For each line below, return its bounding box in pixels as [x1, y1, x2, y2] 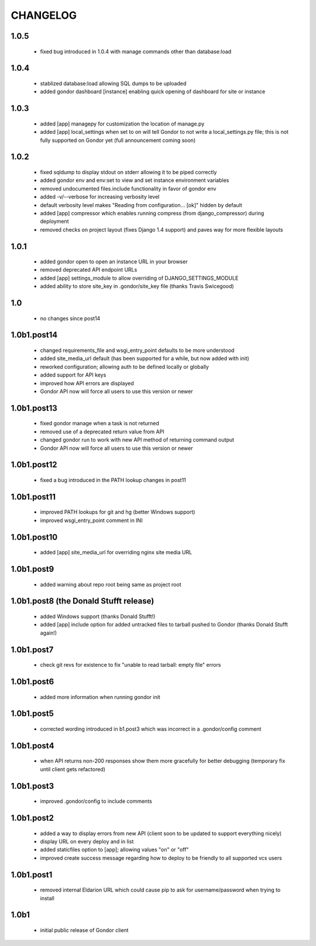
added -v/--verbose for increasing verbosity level [40, 194, 160, 201]
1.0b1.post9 [11, 564, 54, 574]
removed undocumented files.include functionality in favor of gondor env [40, 185, 217, 192]
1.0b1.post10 [11, 532, 58, 542]
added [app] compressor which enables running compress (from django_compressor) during [40, 209, 265, 216]
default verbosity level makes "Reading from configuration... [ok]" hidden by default [40, 201, 242, 208]
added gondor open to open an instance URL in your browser [40, 258, 188, 265]
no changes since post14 [40, 314, 101, 322]
